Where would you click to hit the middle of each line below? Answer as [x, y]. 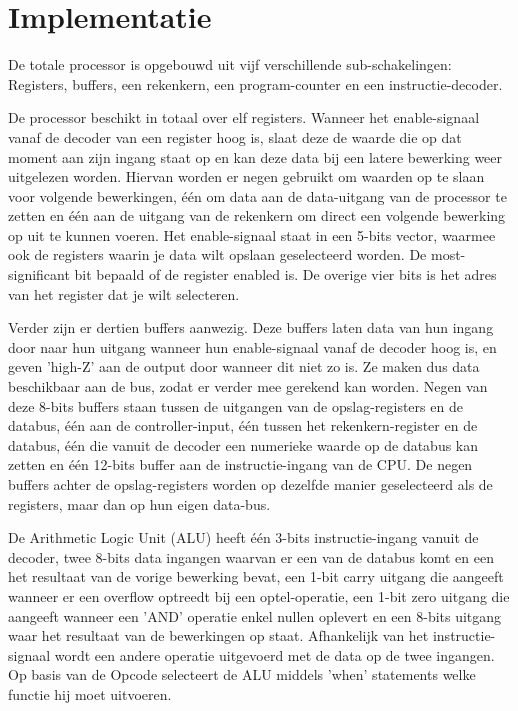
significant [39, 274]
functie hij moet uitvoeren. [90, 693]
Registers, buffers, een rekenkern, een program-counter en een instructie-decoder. [255, 83]
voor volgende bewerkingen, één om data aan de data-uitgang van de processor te [257, 195]
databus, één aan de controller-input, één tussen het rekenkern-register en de [243, 425]
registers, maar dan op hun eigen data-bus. [139, 503]
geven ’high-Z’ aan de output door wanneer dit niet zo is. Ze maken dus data [244, 366]
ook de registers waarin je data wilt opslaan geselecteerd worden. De [217, 254]
